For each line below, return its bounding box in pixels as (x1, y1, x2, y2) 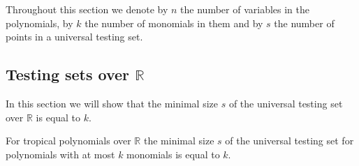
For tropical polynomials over (6, 133, 131, 148)
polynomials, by (6, 15, 73, 30)
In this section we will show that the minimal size (6, 96, 218, 110)
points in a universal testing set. (6, 29, 143, 44)
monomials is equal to (126, 146, 220, 161)
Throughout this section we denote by (6, 2, 168, 16)
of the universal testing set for (225, 133, 354, 148)
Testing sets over (6, 63, 130, 85)
